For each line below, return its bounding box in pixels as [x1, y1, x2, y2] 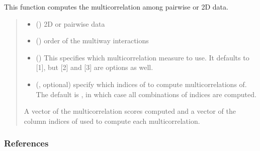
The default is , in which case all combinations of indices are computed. [36, 89, 256, 99]
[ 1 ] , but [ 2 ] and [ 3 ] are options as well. [36, 62, 153, 72]
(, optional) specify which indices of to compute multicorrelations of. [36, 79, 247, 89]
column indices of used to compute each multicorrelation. [24, 115, 200, 126]
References [4, 137, 49, 149]
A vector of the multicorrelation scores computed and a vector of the [24, 106, 236, 116]
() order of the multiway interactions [36, 35, 149, 46]
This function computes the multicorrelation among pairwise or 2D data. [4, 2, 228, 12]
